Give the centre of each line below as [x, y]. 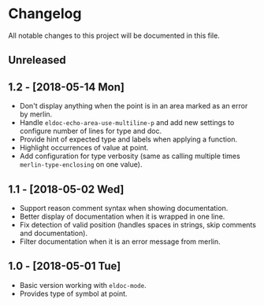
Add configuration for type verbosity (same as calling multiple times [130, 156]
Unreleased [37, 60]
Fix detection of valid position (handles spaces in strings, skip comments [138, 224]
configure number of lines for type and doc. [91, 131]
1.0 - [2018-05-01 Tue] [65, 266]
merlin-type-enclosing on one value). [81, 164]
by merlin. [36, 114]
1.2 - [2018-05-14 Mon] [66, 87]
